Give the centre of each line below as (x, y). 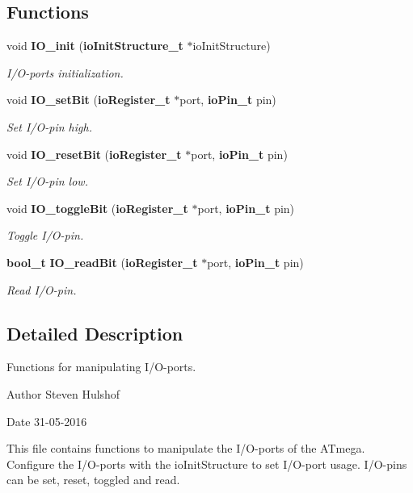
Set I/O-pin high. (49, 126)
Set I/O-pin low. (47, 181)
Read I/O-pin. (42, 289)
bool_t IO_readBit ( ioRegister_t (102, 262)
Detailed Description (95, 333)
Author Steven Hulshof (63, 393)
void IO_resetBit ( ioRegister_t (94, 154)
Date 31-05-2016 (47, 421)
